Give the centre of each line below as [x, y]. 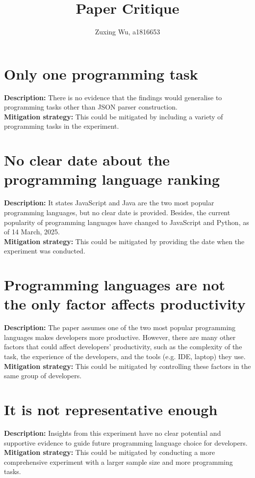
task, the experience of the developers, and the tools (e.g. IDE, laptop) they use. [125, 356]
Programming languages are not [115, 285]
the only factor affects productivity [125, 304]
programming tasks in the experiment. [62, 126]
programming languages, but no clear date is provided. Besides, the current [117, 212]
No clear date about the [87, 160]
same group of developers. [43, 376]
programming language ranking [112, 179]
